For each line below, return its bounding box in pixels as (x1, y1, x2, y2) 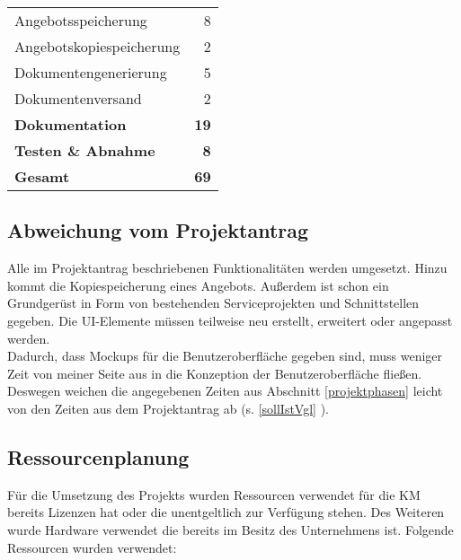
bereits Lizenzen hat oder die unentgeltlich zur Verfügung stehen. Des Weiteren (7, 503, 445, 521)
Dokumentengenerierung (14, 62, 167, 83)
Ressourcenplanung (7, 442, 190, 470)
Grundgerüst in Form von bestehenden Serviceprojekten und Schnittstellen (7, 293, 420, 312)
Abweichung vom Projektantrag (7, 216, 309, 244)
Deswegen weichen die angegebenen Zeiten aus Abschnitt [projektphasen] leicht (7, 381, 443, 400)
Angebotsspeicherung (14, 10, 147, 31)
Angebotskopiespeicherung (14, 36, 181, 57)
